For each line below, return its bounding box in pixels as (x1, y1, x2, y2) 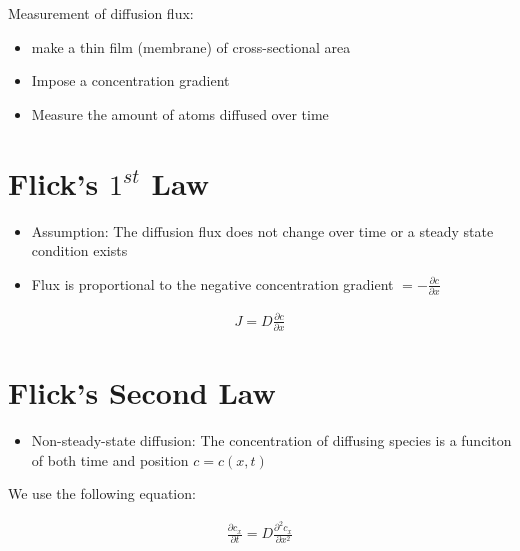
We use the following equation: (8, 483, 196, 504)
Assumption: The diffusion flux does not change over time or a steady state (31, 220, 494, 241)
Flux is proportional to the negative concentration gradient (31, 273, 394, 294)
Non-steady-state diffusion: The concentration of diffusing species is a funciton (31, 429, 512, 450)
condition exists (31, 240, 128, 261)
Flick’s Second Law (8, 372, 276, 413)
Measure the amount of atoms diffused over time (31, 103, 329, 124)
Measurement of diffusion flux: (8, 3, 194, 23)
